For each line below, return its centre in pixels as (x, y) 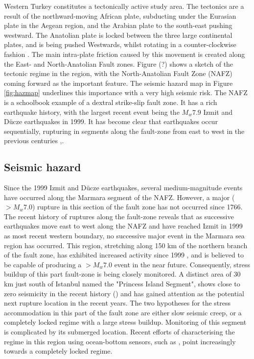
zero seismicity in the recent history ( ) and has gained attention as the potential (124, 293)
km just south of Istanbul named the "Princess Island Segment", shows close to (122, 284)
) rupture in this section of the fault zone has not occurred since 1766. (137, 207)
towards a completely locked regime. (58, 351)
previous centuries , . (34, 141)
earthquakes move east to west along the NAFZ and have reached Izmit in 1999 (123, 226)
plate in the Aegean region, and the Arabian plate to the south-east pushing (118, 25)
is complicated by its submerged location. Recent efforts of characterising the (119, 332)
